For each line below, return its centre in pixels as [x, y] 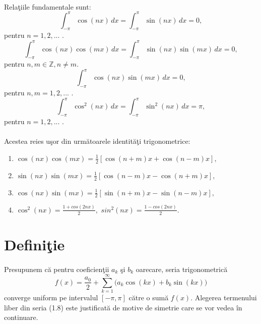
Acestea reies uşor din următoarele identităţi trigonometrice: [97, 141]
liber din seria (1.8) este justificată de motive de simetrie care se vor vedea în [123, 307]
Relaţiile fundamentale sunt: [48, 6]
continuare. [21, 317]
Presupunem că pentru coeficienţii [57, 269]
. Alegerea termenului [224, 298]
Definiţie [35, 244]
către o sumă [149, 298]
